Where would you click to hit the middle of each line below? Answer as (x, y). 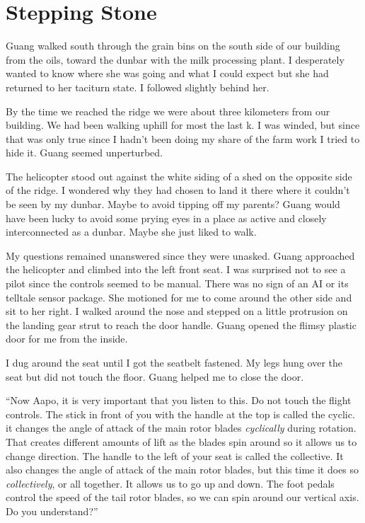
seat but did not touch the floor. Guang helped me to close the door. (155, 376)
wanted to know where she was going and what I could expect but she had (167, 73)
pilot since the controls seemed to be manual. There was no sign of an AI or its (177, 283)
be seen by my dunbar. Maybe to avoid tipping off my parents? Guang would (173, 204)
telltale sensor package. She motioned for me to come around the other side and (179, 297)
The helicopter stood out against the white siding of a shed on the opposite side (179, 176)
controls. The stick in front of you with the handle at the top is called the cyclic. (180, 414)
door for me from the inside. (67, 339)
